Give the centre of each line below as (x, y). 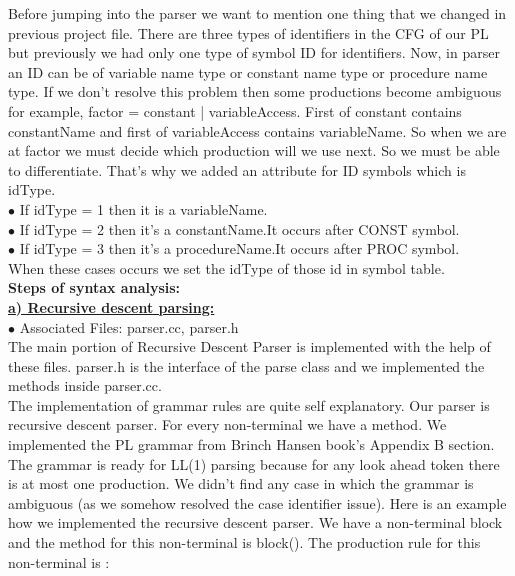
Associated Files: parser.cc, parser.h (129, 326)
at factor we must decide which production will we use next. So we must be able (254, 150)
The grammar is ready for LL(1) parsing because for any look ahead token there (254, 463)
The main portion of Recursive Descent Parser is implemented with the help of (249, 346)
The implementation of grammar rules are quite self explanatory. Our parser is (249, 404)
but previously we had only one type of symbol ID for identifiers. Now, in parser (254, 52)
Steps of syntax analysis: (94, 287)
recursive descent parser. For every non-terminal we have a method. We (227, 424)
